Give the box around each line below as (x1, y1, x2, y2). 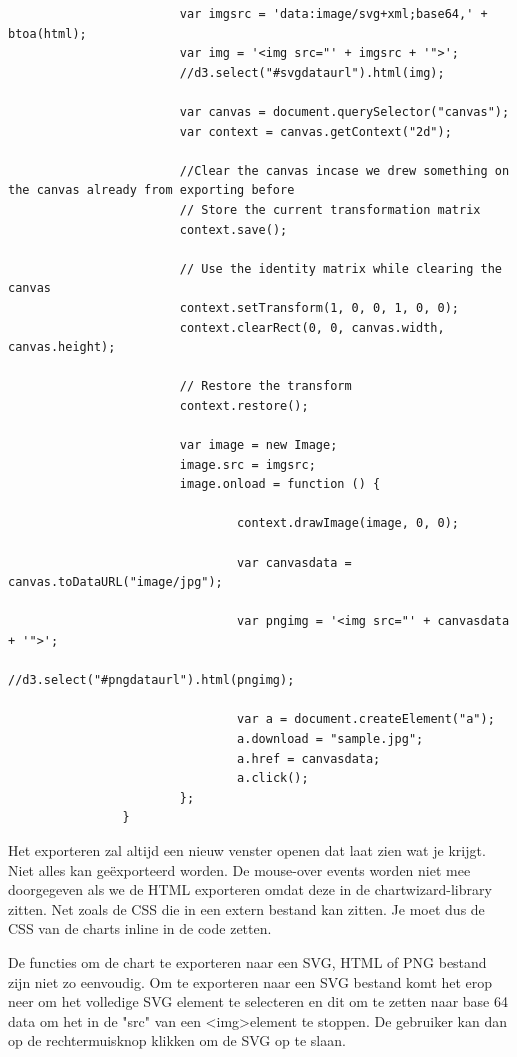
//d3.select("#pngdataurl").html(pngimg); (8, 673, 295, 688)
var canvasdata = (237, 555, 352, 570)
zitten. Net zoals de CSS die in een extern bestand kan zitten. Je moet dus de (8, 898, 485, 919)
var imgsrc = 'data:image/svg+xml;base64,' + (179, 7, 488, 21)
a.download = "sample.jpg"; (237, 731, 424, 746)
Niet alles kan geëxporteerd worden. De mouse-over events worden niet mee (8, 859, 471, 880)
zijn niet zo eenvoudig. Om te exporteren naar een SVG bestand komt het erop (8, 971, 493, 992)
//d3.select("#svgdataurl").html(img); (179, 65, 445, 80)
